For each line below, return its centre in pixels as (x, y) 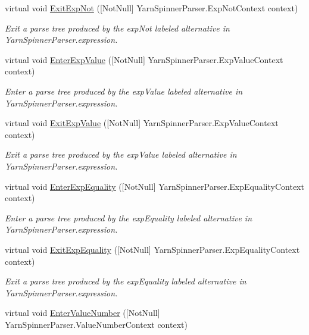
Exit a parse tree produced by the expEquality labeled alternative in (126, 281)
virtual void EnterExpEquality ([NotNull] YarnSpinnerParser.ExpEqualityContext (154, 186)
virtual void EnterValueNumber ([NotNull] (82, 313)
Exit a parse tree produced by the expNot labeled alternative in (117, 28)
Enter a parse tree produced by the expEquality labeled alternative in (129, 217)
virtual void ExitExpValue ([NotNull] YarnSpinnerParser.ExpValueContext (142, 123)
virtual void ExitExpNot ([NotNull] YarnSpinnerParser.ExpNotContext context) (152, 8)
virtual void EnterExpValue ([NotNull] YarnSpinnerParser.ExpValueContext (144, 59)
